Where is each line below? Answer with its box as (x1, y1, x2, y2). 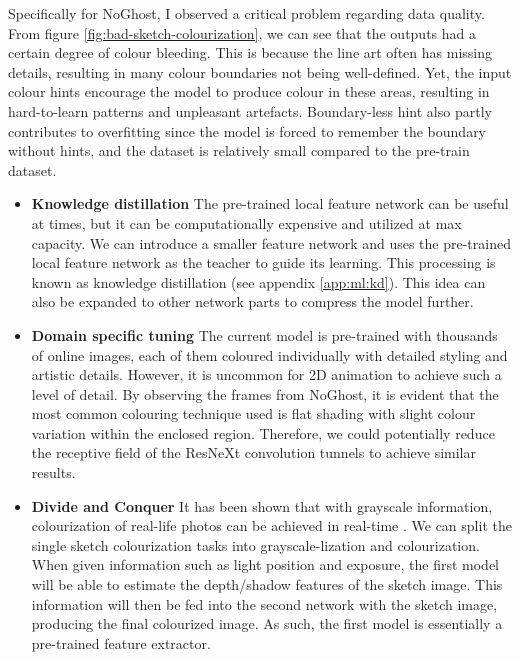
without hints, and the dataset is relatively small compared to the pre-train (8, 140, 470, 161)
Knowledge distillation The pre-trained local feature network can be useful (31, 193, 509, 214)
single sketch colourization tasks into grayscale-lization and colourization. (31, 534, 480, 555)
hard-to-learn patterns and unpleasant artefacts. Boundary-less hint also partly (8, 100, 492, 121)
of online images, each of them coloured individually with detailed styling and (31, 344, 508, 365)
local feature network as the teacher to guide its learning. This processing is (31, 252, 496, 273)
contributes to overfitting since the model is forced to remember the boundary (8, 120, 487, 141)
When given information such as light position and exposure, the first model (31, 554, 500, 575)
